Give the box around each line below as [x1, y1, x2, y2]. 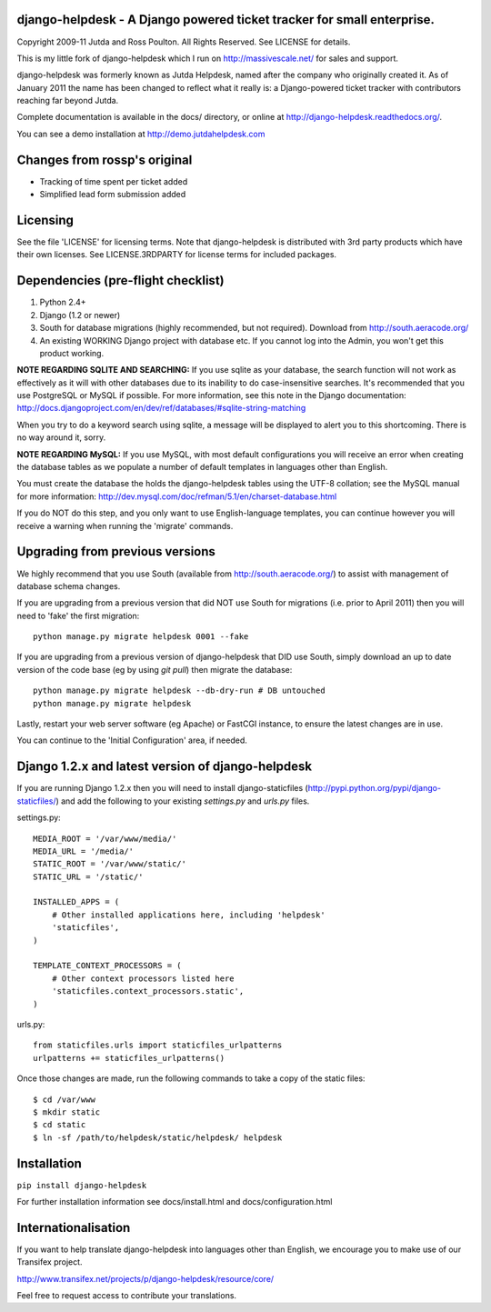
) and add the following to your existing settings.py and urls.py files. [55, 796, 310, 806]
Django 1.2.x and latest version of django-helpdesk [16, 759, 313, 775]
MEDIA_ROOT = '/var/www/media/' [33, 833, 177, 844]
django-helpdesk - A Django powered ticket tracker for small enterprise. [16, 12, 436, 27]
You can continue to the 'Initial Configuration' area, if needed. [16, 735, 247, 746]
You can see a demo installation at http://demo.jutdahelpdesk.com [16, 128, 266, 139]
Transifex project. [16, 1257, 83, 1267]
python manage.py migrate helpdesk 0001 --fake [33, 632, 249, 642]
